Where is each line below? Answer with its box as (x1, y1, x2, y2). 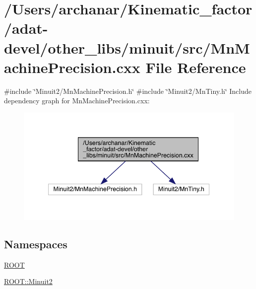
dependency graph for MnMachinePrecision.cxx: (4, 95, 150, 106)
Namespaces (4, 236, 67, 251)
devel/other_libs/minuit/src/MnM (4, 37, 250, 58)
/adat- (4, 18, 48, 38)
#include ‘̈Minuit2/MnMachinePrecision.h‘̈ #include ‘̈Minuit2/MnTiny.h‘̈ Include (4, 85, 252, 96)
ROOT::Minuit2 (4, 276, 53, 287)
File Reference (145, 57, 246, 77)
